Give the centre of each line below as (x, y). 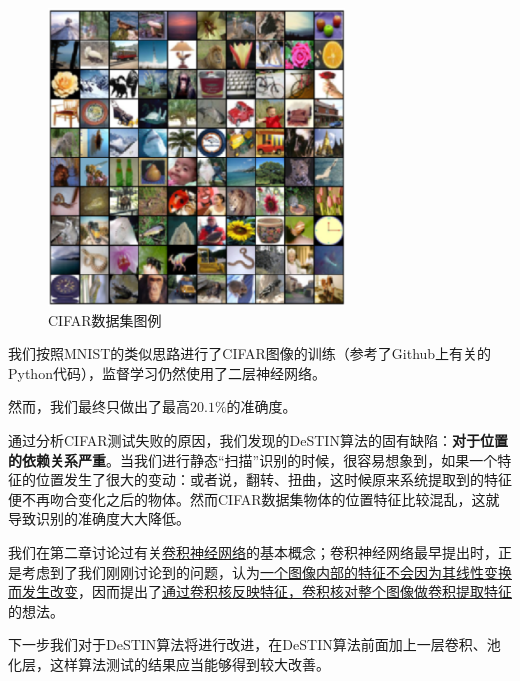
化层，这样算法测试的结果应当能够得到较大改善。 (169, 663)
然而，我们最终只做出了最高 (99, 406)
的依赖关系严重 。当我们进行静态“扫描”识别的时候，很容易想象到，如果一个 (253, 459)
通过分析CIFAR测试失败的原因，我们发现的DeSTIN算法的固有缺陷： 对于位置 (258, 440)
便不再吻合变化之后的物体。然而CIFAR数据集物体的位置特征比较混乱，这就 (254, 498)
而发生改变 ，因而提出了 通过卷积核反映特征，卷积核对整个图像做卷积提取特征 (260, 591)
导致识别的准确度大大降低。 (99, 518)
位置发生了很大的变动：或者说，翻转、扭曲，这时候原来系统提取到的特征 (273, 479)
